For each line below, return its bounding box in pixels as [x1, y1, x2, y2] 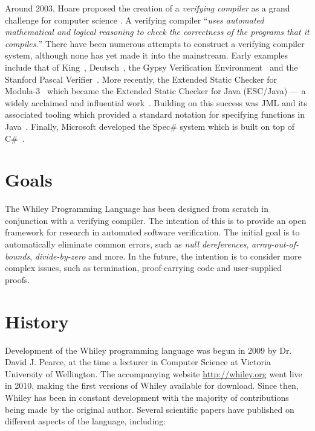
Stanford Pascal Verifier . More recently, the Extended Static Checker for [5, 72, 277, 85]
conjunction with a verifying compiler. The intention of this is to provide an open [5, 214, 307, 226]
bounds [5, 249, 30, 262]
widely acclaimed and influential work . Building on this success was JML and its [5, 96, 308, 109]
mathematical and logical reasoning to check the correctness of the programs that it [5, 25, 310, 38]
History [5, 308, 69, 333]
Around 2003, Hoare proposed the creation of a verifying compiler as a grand [5, 2, 290, 14]
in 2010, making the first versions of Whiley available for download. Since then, [5, 379, 299, 392]
